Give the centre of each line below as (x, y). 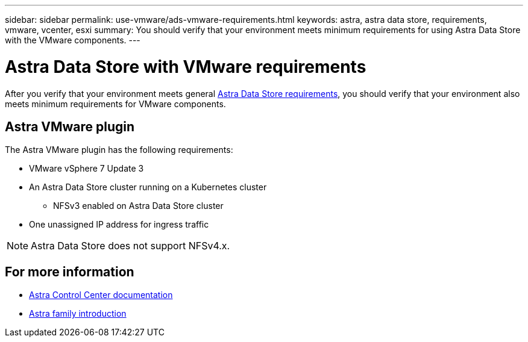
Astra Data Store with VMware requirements (186, 67)
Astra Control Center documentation (101, 295)
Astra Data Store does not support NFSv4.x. (130, 246)
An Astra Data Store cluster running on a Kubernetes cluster (148, 187)
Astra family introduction (78, 314)
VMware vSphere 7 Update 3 (86, 169)
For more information (70, 272)
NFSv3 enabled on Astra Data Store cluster (138, 206)
